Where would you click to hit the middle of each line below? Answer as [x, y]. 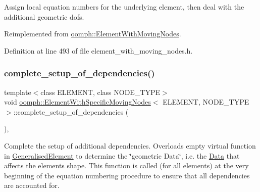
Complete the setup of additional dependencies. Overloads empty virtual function [130, 145]
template [18, 92]
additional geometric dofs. [44, 16]
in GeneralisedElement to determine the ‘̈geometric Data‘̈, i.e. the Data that [122, 155]
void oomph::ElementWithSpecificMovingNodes [77, 102]
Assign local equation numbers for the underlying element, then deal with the [124, 7]
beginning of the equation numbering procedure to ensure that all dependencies [127, 175]
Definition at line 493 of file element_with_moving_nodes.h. [98, 50]
